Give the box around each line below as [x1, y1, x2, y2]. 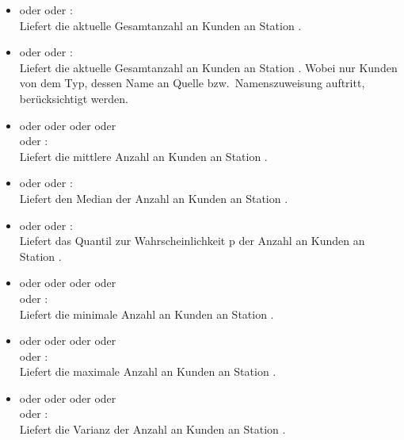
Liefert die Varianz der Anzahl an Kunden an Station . [19, 421, 286, 438]
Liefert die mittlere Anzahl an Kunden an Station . [19, 147, 268, 164]
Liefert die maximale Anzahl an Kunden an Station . [19, 363, 276, 380]
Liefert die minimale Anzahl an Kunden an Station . [19, 305, 274, 322]
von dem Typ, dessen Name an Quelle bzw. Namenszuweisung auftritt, [19, 75, 365, 91]
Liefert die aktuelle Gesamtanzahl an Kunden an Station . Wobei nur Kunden [19, 59, 398, 75]
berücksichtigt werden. [19, 90, 128, 106]
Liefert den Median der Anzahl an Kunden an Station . [19, 189, 288, 206]
